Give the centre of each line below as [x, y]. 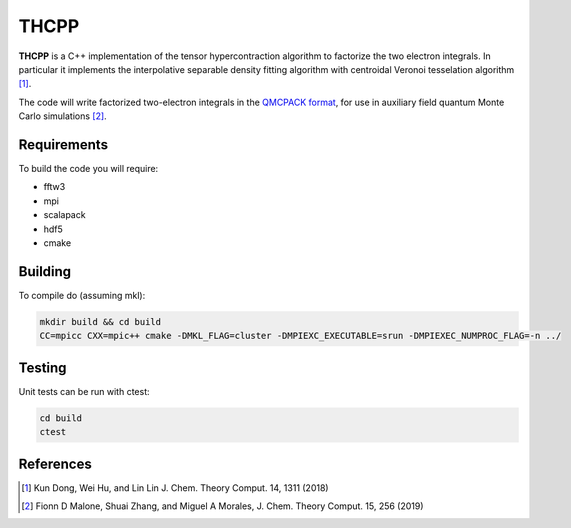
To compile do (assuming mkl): [82, 295]
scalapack [64, 215]
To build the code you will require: [88, 169]
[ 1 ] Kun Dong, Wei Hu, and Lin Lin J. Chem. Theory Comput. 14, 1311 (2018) [175, 487]
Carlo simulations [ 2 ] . [62, 116]
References [55, 463]
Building [45, 271]
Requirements [63, 144]
